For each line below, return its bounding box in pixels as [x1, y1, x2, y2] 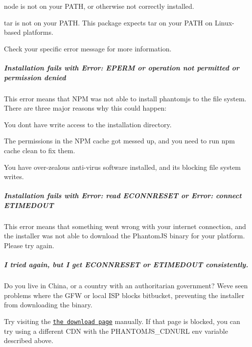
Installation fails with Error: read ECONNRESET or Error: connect [4, 190, 242, 201]
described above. [4, 335, 53, 346]
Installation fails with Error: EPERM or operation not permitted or [4, 62, 240, 72]
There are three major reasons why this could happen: [4, 103, 167, 113]
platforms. [23, 27, 53, 37]
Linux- [214, 17, 234, 27]
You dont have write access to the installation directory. [4, 119, 172, 129]
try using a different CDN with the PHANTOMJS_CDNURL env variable [4, 325, 228, 336]
